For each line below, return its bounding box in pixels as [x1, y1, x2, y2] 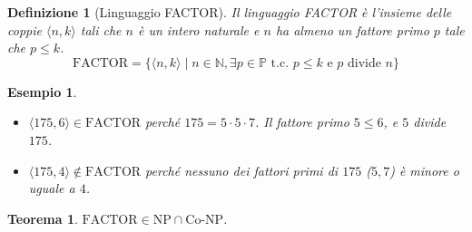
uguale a [28, 179, 75, 198]
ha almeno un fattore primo [275, 20, 429, 39]
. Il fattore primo [255, 112, 349, 131]
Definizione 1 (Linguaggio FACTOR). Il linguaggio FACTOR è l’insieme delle [7, 3, 452, 21]
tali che [80, 20, 122, 39]
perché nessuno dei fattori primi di [145, 160, 339, 179]
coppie [7, 20, 42, 39]
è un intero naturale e [137, 20, 260, 39]
